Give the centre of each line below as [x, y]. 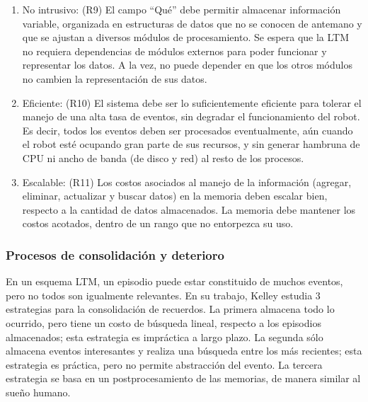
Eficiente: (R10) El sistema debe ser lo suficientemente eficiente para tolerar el [192, 102]
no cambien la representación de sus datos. [115, 78]
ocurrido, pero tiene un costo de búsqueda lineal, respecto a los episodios [163, 322]
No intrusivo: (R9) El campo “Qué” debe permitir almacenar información [182, 9]
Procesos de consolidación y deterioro [115, 254]
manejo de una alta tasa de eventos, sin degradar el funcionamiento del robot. [191, 116]
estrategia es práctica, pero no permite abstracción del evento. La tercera [164, 364]
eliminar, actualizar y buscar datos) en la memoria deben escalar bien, [175, 196]
